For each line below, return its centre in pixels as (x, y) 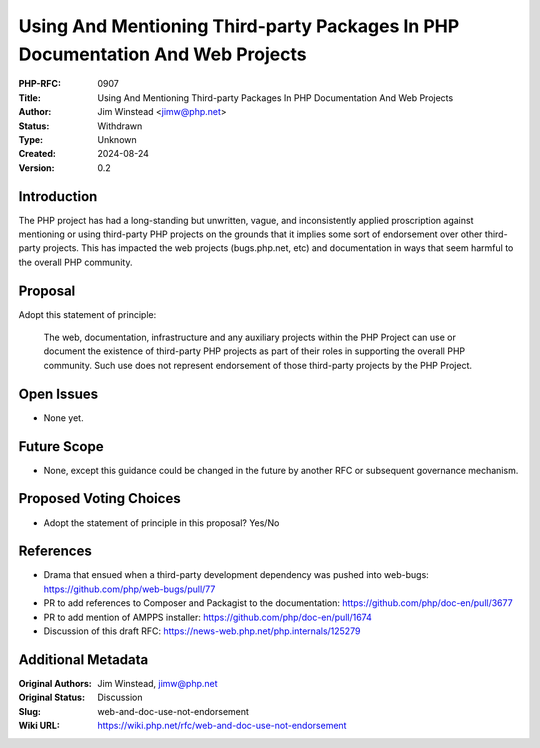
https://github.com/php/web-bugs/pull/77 (129, 589)
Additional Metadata (83, 659)
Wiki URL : (39, 726)
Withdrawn (120, 126)
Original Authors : (55, 683)
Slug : (30, 711)
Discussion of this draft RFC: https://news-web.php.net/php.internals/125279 (202, 631)
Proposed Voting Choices (99, 498)
